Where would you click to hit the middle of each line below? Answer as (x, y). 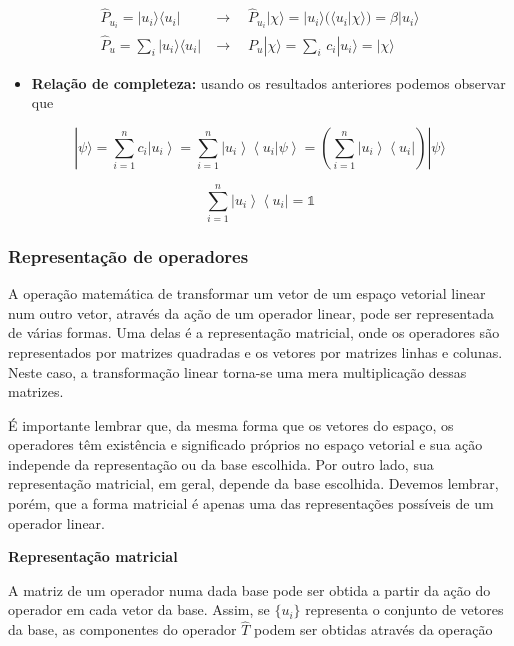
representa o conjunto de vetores (404, 609)
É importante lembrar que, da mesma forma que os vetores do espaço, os (231, 424)
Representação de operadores (128, 255)
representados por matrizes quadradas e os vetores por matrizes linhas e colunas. (255, 351)
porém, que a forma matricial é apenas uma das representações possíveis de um (251, 503)
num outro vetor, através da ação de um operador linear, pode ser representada (251, 312)
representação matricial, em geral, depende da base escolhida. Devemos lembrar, (253, 483)
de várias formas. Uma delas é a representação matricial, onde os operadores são (254, 332)
